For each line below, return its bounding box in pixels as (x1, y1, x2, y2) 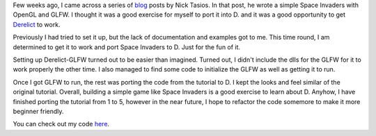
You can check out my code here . (13, 120, 110, 128)
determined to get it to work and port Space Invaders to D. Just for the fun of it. (13, 42, 240, 51)
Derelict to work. (13, 20, 61, 28)
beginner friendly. (13, 107, 64, 115)
